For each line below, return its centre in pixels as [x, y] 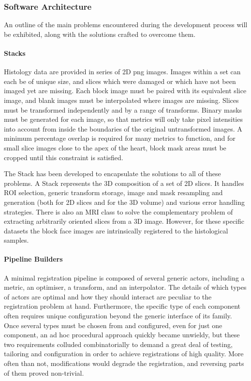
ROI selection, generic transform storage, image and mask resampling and [113, 192]
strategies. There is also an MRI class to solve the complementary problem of [118, 211]
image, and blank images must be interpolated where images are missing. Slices [121, 100]
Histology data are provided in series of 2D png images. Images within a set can [122, 72]
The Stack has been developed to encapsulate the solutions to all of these [112, 174]
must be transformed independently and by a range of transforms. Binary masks [123, 109]
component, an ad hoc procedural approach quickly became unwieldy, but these [122, 335]
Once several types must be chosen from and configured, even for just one [113, 325]
